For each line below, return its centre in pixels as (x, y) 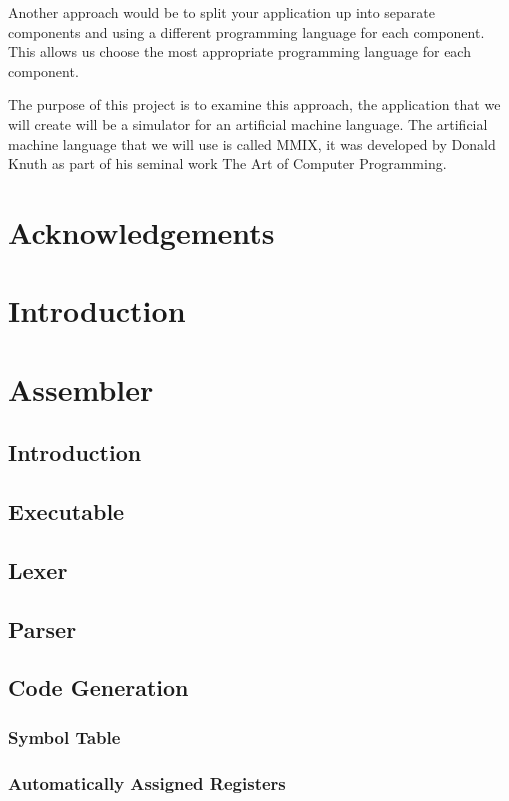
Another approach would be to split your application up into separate (221, 12)
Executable (66, 511)
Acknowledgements (141, 231)
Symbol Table (64, 736)
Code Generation (98, 687)
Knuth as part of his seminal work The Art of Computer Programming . (227, 163)
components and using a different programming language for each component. (246, 31)
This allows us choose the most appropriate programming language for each (239, 51)
